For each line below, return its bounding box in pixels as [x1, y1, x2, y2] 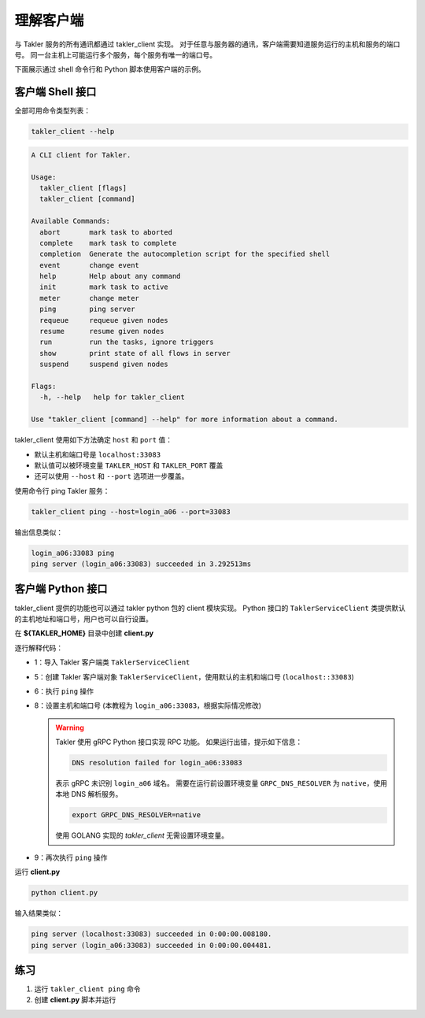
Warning [55, 723, 84, 732]
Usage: [31, 172, 57, 181]
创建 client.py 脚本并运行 [34, 995, 116, 1005]
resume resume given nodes [39, 327, 164, 336]
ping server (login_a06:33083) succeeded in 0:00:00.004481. [31, 941, 272, 950]
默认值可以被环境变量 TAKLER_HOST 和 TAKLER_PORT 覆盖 [34, 461, 224, 470]
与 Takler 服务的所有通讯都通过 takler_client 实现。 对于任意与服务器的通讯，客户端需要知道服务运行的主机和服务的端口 [14, 39, 401, 49]
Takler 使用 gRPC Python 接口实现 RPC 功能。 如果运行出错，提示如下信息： [55, 737, 303, 747]
